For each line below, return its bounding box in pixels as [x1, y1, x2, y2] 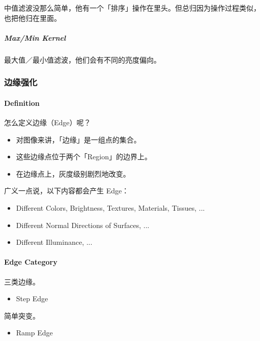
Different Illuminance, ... [16, 237, 93, 247]
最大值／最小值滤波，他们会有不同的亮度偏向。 [4, 54, 161, 65]
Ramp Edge [16, 327, 53, 338]
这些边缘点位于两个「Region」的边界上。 [16, 151, 152, 162]
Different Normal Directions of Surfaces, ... [16, 219, 150, 230]
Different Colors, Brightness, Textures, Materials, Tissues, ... [16, 202, 205, 213]
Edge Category [4, 257, 57, 267]
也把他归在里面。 [4, 12, 61, 23]
